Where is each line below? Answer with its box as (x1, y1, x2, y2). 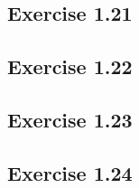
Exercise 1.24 (7, 158, 133, 186)
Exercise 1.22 (7, 52, 133, 80)
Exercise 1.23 (7, 105, 133, 133)
